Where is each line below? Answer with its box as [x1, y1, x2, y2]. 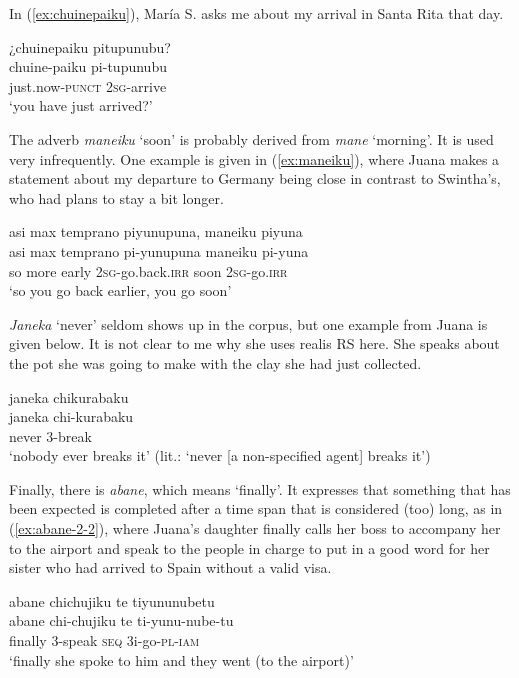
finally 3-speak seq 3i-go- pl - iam [9, 630, 200, 651]
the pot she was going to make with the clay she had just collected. [9, 352, 422, 373]
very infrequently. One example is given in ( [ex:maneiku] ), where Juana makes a [9, 148, 500, 169]
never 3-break [9, 425, 92, 446]
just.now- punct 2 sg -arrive [9, 75, 167, 96]
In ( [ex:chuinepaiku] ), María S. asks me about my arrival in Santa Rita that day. [9, 3, 504, 23]
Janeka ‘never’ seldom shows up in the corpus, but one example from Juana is [9, 313, 488, 334]
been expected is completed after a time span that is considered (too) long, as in [9, 498, 503, 519]
